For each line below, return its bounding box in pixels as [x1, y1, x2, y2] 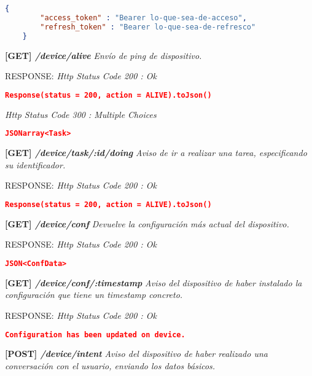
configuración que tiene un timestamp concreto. [5, 288, 183, 301]
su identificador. [5, 158, 66, 171]
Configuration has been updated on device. [5, 330, 185, 339]
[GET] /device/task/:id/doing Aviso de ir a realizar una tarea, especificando [5, 146, 307, 159]
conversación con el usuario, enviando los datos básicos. [5, 359, 216, 372]
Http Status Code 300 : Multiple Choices [5, 108, 157, 120]
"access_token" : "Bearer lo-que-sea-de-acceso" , [40, 13, 247, 22]
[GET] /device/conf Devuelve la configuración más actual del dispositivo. [5, 217, 289, 230]
